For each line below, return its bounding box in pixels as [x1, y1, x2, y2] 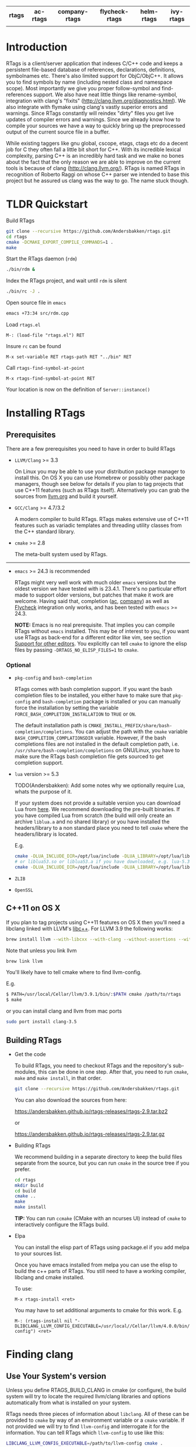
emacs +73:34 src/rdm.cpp [6, 311, 69, 316]
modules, [14, 1068, 37, 1075]
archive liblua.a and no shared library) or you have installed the [14, 818, 170, 825]
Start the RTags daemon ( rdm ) [6, 255, 78, 263]
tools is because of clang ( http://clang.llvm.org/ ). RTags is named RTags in [6, 164, 185, 172]
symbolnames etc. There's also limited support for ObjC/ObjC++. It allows [6, 72, 184, 79]
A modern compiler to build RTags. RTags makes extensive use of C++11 [14, 516, 188, 522]
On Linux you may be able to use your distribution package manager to [14, 468, 185, 475]
